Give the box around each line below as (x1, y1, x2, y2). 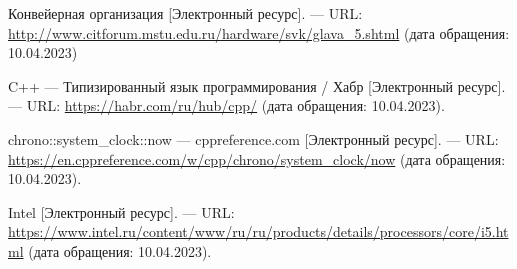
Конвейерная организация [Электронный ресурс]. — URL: (8, 3, 363, 23)
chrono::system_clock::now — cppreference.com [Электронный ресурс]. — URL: (8, 128, 499, 149)
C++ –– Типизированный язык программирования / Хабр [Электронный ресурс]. (8, 75, 506, 96)
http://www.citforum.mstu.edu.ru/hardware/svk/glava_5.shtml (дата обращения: (8, 22, 510, 43)
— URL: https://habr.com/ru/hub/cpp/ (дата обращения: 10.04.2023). (8, 95, 445, 116)
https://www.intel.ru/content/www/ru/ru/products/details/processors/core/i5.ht (8, 221, 509, 242)
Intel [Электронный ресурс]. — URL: (8, 201, 235, 222)
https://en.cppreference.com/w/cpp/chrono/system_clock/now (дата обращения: (8, 148, 506, 169)
